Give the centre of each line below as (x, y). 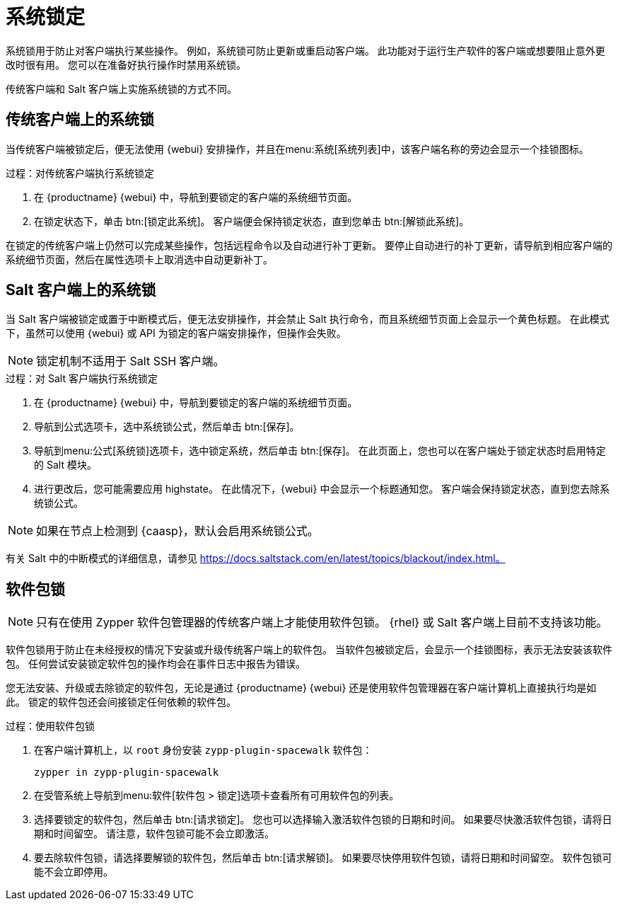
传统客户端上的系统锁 (80, 120)
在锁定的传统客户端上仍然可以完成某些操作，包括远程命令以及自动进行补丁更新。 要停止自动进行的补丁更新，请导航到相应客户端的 (309, 245)
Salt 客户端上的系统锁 (81, 290)
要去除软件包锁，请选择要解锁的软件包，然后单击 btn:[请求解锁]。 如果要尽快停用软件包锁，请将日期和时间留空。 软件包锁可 (323, 858)
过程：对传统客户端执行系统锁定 (80, 173)
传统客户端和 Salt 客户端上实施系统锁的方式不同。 (121, 88)
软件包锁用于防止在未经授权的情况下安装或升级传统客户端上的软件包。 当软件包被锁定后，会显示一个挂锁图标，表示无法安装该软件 (309, 650)
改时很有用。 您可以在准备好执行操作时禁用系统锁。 (126, 64)
